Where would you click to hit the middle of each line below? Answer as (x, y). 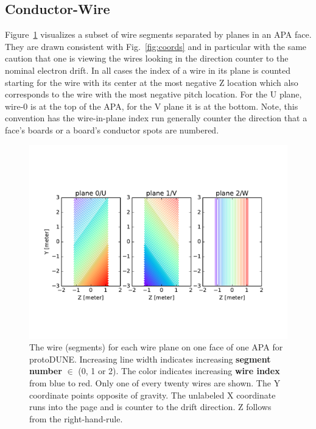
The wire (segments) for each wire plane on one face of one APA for (156, 347)
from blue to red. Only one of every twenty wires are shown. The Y (155, 382)
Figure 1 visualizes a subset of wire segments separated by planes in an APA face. (158, 34)
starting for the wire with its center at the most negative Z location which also (152, 82)
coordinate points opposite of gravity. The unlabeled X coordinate (153, 395)
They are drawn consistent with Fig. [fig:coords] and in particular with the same (156, 46)
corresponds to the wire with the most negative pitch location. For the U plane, (153, 94)
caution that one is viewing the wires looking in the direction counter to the (147, 58)
